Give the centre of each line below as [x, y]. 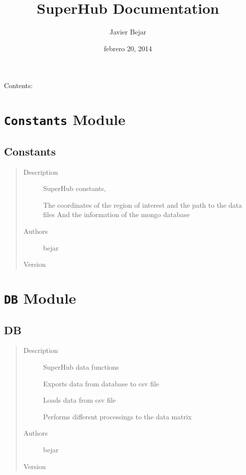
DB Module [40, 298]
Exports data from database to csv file [101, 383]
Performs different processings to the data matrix [117, 416]
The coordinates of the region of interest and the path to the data [142, 205]
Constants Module [65, 119]
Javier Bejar [128, 32]
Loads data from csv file [79, 400]
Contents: [18, 85]
